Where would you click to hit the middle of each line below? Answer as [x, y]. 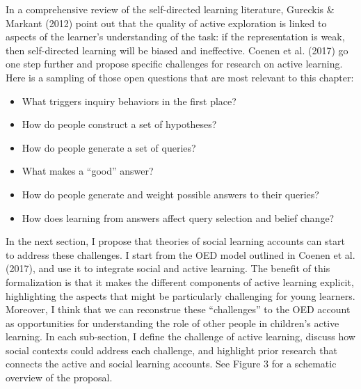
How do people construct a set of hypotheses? [119, 124]
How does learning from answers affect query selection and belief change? [178, 217]
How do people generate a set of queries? [109, 147]
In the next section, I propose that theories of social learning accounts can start [175, 241]
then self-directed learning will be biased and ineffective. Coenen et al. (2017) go [177, 50]
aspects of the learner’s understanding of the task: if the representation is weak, [175, 37]
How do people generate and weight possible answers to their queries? [170, 194]
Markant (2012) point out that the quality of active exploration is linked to [166, 23]
